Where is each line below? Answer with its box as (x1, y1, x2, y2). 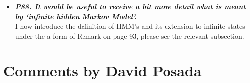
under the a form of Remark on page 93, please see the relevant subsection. (15, 30, 244, 41)
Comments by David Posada (3, 60, 202, 80)
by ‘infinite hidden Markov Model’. (15, 11, 137, 21)
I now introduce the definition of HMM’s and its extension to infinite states (15, 21, 245, 31)
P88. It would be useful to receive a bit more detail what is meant (15, 1, 246, 11)
